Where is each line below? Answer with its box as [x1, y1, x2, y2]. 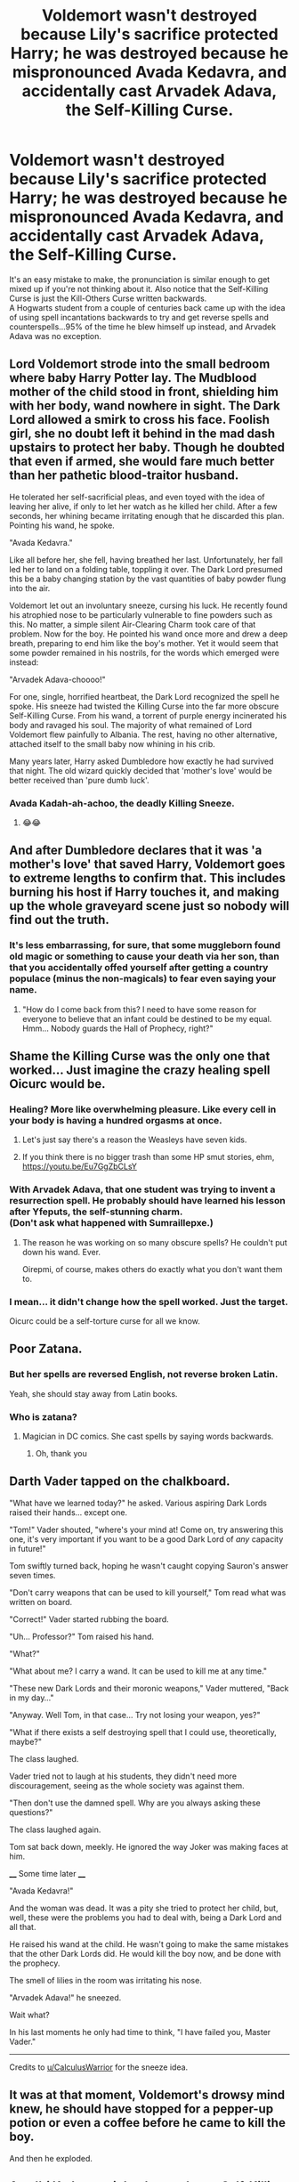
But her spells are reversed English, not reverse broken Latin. [9, 1368, 279, 1381]
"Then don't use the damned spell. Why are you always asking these [9, 1797, 261, 1808]
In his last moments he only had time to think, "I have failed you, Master [9, 2026, 271, 2037]
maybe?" [9, 1736, 43, 1747]
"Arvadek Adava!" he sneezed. [9, 1991, 122, 2003]
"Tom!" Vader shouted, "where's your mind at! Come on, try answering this [9, 1524, 284, 1535]
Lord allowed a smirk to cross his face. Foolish [9, 412, 270, 427]
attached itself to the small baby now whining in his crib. [9, 738, 215, 749]
